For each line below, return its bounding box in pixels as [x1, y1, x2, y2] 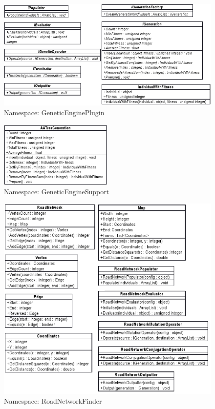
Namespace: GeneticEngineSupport [4, 186, 109, 197]
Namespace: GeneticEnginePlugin [4, 107, 105, 117]
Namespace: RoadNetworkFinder [4, 395, 102, 406]
